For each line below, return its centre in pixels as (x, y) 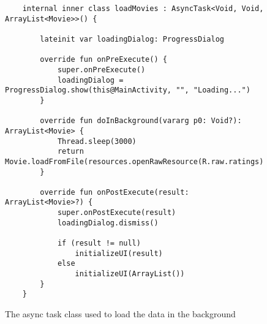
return (70, 152)
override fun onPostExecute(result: (115, 192)
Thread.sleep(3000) (97, 141)
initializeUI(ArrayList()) (130, 274)
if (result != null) (99, 243)
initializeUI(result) (119, 253)
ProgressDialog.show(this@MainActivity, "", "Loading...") (128, 90)
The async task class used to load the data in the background (120, 314)
